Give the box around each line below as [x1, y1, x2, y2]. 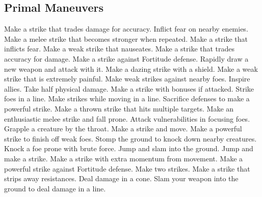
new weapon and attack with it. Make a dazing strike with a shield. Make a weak [4, 63, 258, 74]
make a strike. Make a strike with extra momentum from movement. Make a [4, 153, 243, 163]
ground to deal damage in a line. [4, 183, 106, 193]
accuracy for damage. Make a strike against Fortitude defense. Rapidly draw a [4, 53, 249, 64]
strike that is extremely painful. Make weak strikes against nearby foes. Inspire [4, 73, 250, 84]
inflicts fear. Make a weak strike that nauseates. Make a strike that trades [4, 43, 235, 54]
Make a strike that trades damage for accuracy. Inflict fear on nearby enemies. [4, 23, 248, 34]
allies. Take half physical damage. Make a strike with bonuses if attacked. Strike [4, 83, 254, 94]
